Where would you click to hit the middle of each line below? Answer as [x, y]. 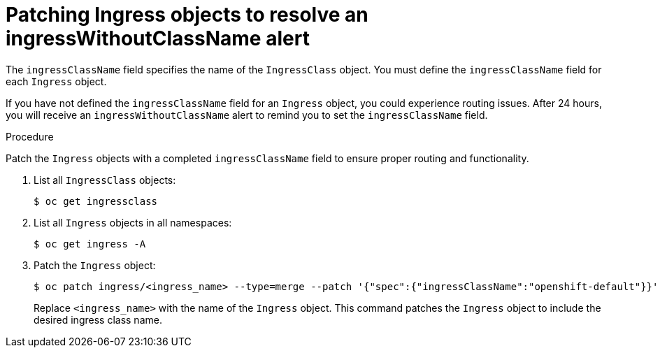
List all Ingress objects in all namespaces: [133, 222]
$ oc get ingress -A [90, 244]
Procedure [30, 136]
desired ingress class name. [98, 319]
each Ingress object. [56, 81]
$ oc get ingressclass [96, 201]
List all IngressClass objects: [105, 180]
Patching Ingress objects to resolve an [187, 15]
